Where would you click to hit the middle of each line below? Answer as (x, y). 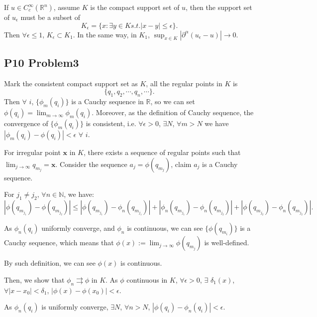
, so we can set (173, 101)
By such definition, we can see (50, 263)
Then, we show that (34, 279)
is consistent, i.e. (111, 123)
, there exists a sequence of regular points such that (162, 152)
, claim (181, 164)
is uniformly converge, (75, 307)
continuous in (147, 279)
